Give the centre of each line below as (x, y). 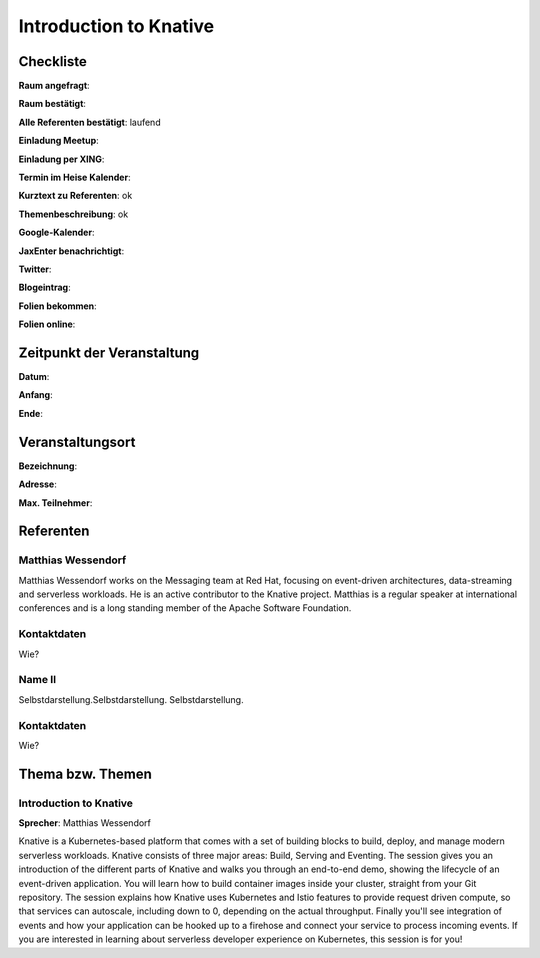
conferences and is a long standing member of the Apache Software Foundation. (185, 608)
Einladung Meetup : (58, 141)
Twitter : (35, 269)
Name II (37, 680)
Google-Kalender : (56, 232)
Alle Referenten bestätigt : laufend (89, 122)
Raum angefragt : (54, 86)
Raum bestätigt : (52, 104)
